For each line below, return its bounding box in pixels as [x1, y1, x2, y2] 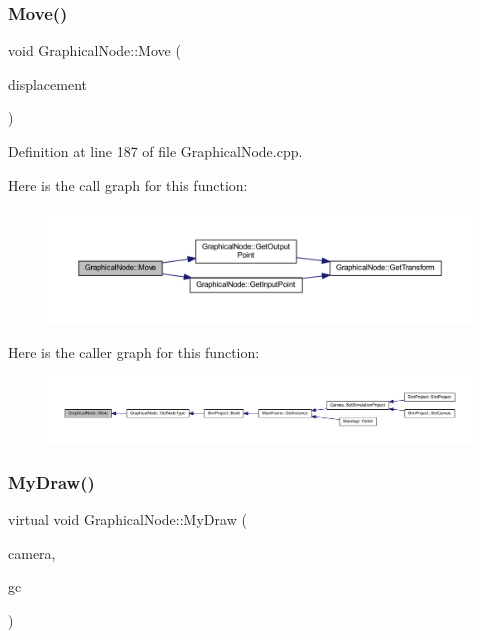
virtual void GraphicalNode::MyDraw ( [8, 508, 247, 529]
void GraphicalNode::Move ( [8, 40, 181, 61]
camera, [8, 542, 56, 563]
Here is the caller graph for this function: [8, 341, 260, 362]
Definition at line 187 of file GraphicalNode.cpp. [8, 141, 303, 161]
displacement [8, 73, 88, 94]
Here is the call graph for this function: [8, 174, 248, 195]
